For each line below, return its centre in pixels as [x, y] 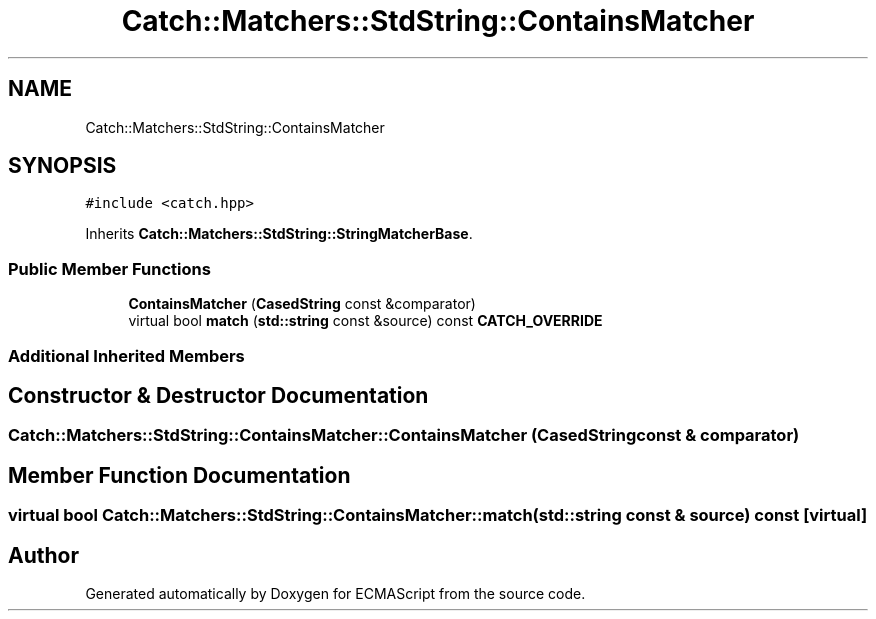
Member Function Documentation [179, 475]
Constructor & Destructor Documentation [218, 395]
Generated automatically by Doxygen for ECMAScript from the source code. [335, 594]
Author [43, 555]
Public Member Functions [109, 268]
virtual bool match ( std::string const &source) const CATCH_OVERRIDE [365, 321]
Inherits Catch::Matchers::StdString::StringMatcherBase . [279, 234]
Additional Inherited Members [126, 355]
